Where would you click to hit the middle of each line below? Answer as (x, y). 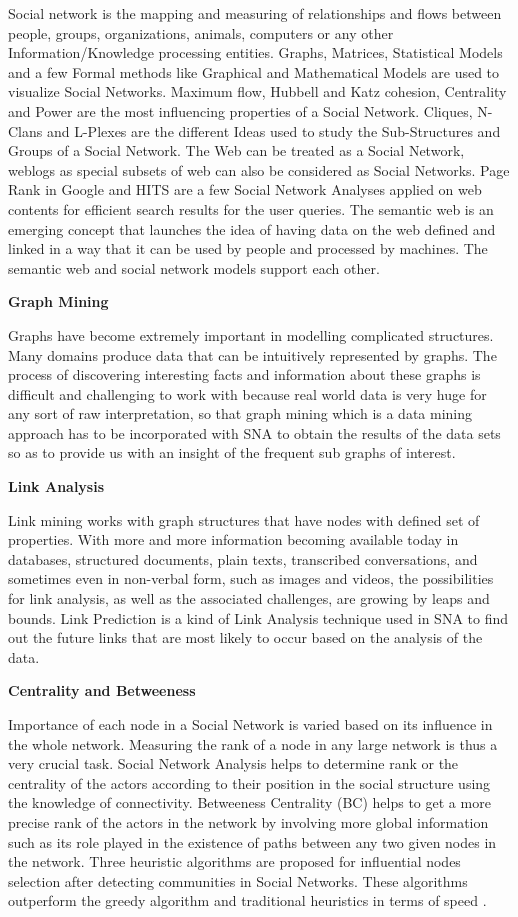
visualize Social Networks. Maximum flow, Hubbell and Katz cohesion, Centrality (257, 91)
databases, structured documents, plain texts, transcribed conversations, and (243, 558)
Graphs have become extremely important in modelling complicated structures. (251, 334)
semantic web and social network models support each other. (194, 267)
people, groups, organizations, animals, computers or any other (201, 32)
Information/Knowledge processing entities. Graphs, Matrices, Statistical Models (255, 52)
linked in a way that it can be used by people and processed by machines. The (248, 248)
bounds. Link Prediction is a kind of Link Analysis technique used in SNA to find (258, 617)
